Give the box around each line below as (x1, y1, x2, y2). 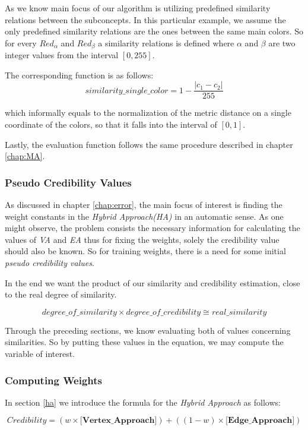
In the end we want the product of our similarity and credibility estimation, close (5, 276, 300, 289)
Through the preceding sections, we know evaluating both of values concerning (5, 324, 291, 336)
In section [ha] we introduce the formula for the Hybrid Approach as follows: (5, 396, 281, 408)
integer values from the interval (5, 49, 119, 61)
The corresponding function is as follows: (5, 68, 154, 81)
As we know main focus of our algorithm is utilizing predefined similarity (5, 2, 271, 14)
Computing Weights (5, 372, 103, 387)
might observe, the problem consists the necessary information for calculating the (5, 222, 300, 234)
